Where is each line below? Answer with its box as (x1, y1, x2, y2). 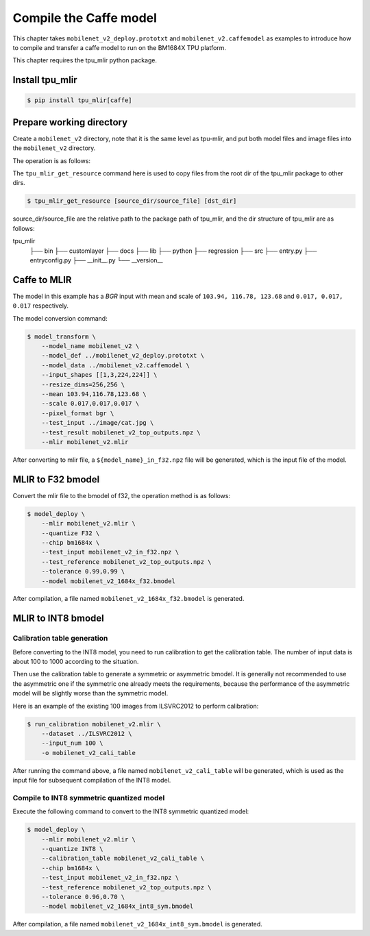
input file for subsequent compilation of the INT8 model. (12, 776, 171, 785)
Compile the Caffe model (12, 10, 158, 25)
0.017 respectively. (12, 301, 69, 310)
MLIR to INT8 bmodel (12, 613, 104, 624)
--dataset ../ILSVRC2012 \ (41, 730, 133, 737)
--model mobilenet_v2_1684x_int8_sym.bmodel (41, 902, 194, 911)
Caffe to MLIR (12, 274, 72, 286)
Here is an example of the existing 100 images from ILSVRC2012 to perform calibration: (12, 702, 259, 710)
